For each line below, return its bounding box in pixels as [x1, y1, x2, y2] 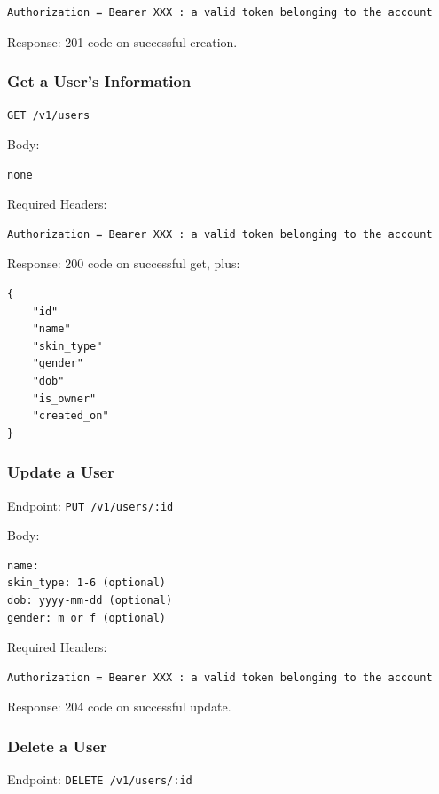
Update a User [7, 461, 114, 483]
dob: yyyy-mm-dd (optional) [7, 594, 173, 607]
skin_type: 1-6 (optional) [7, 576, 166, 590]
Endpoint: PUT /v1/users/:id [7, 496, 174, 514]
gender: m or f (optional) [7, 611, 166, 624]
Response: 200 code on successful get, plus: [7, 254, 240, 273]
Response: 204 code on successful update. [7, 697, 231, 716]
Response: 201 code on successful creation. [7, 32, 238, 51]
